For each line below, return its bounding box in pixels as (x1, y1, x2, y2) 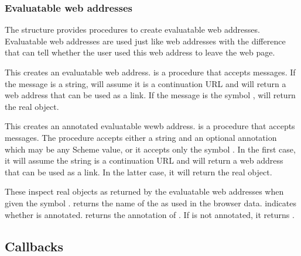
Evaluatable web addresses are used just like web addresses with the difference (5, 34, 286, 47)
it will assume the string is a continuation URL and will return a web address (5, 154, 283, 167)
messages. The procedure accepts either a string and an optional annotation (5, 131, 277, 143)
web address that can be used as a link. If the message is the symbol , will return (5, 89, 296, 101)
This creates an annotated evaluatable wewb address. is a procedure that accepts (5, 120, 295, 132)
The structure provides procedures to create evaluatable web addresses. (5, 23, 260, 36)
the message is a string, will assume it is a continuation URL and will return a (5, 77, 286, 89)
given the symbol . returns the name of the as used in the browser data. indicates (5, 196, 296, 209)
